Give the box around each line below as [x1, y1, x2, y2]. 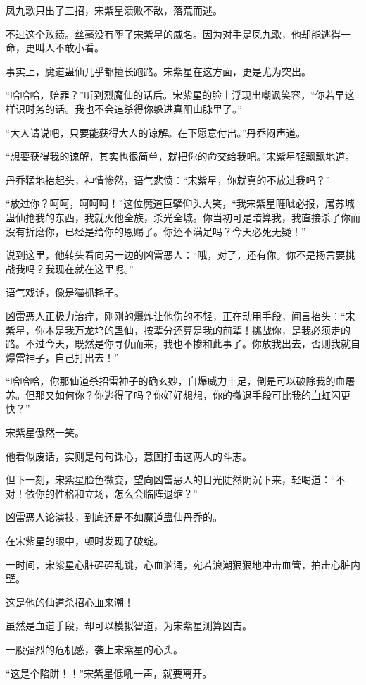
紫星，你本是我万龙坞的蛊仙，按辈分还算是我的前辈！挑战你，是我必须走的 [6, 322, 351, 337]
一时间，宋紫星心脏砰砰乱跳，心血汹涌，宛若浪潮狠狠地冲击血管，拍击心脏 [6, 557, 351, 572]
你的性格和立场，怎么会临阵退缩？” [34, 486, 198, 500]
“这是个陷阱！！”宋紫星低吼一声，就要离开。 [6, 665, 213, 680]
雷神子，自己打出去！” [15, 350, 119, 364]
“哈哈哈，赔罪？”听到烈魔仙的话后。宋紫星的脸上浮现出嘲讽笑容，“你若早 [6, 87, 345, 102]
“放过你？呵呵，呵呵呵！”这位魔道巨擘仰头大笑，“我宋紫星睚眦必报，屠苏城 [6, 196, 355, 211]
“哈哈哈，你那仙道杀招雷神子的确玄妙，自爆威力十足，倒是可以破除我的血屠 [6, 374, 355, 388]
